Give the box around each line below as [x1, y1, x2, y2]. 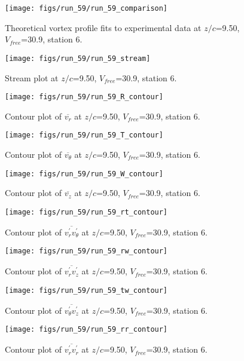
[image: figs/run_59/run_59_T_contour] [5, 131, 163, 140]
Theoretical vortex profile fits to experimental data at [5, 21, 202, 33]
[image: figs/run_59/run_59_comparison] [5, 4, 168, 13]
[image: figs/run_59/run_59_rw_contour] [5, 247, 168, 256]
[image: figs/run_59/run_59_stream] [5, 54, 151, 63]
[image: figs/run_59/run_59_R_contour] [5, 93, 163, 102]
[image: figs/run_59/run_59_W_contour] [5, 169, 163, 178]
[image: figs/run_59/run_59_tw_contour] [5, 286, 168, 295]
